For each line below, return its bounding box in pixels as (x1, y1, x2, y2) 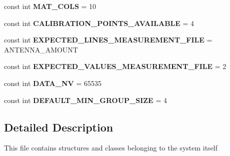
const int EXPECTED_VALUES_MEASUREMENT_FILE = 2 (4, 61, 226, 71)
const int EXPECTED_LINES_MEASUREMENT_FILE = (4, 34, 212, 45)
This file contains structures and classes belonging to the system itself (4, 142, 218, 153)
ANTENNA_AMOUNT (4, 44, 78, 54)
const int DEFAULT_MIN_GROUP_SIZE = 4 (4, 94, 167, 105)
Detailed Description (4, 119, 113, 134)
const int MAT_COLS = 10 (4, 1, 96, 11)
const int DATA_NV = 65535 (4, 77, 101, 88)
